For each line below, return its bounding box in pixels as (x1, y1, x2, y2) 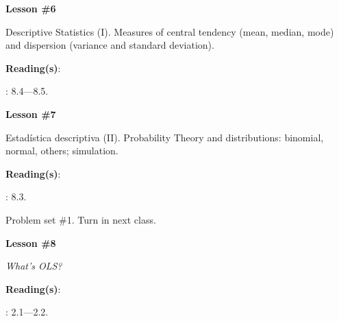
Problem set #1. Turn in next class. (5, 212, 156, 226)
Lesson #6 (5, 1, 56, 15)
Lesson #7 (5, 106, 56, 121)
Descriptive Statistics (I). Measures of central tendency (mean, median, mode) (5, 24, 334, 38)
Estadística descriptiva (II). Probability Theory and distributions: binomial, (5, 130, 324, 144)
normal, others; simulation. (5, 143, 118, 158)
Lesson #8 (5, 235, 56, 250)
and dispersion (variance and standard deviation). (5, 38, 214, 52)
